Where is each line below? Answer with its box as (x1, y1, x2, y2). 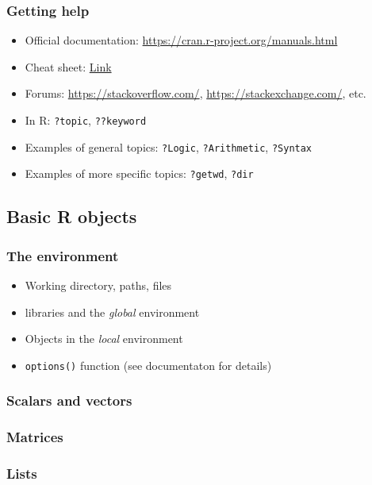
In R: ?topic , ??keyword (25, 112, 147, 128)
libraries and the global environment (25, 303, 200, 320)
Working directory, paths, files (25, 276, 172, 293)
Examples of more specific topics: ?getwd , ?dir (25, 165, 254, 182)
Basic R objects (6, 204, 137, 229)
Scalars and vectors (6, 391, 132, 410)
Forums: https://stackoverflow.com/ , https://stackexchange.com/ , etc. (25, 85, 366, 102)
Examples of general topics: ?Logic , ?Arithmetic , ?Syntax (25, 138, 313, 155)
